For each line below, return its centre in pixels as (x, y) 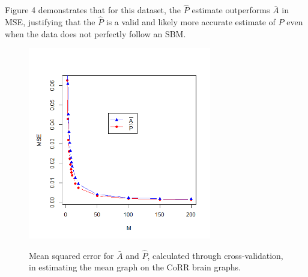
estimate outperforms (231, 10)
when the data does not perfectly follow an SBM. (95, 33)
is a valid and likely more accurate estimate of (191, 22)
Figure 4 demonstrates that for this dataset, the (93, 10)
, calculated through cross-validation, (215, 255)
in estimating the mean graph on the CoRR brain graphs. (135, 267)
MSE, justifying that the (50, 22)
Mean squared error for (71, 255)
